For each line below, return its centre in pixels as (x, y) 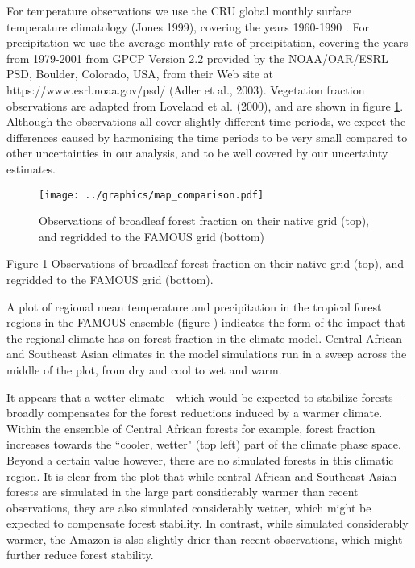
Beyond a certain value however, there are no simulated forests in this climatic (200, 459)
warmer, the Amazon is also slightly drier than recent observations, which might (205, 539)
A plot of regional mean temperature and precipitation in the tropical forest (194, 306)
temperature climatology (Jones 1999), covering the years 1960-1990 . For (188, 26)
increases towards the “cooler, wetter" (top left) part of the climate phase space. (204, 444)
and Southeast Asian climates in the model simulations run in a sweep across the (207, 354)
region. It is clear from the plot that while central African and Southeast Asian (202, 476)
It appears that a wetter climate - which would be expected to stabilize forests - (204, 397)
